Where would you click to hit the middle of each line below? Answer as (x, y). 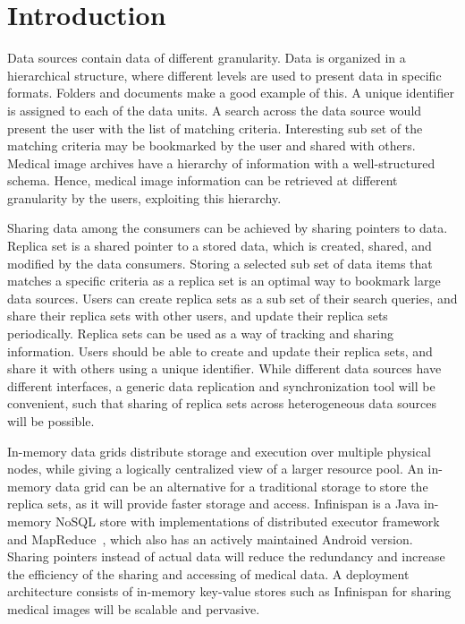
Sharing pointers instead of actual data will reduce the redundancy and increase (226, 556)
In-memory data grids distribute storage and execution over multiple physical (219, 451)
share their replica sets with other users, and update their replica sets (198, 316)
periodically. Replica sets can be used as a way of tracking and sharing (200, 333)
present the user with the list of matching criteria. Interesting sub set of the (215, 128)
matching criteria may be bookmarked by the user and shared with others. (211, 145)
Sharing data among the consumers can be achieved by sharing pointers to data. (228, 228)
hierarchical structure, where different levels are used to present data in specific (224, 75)
